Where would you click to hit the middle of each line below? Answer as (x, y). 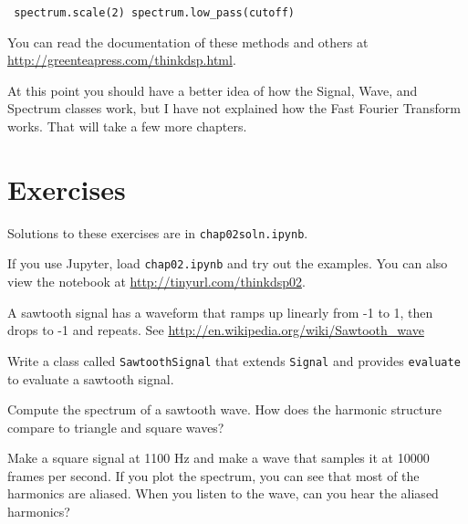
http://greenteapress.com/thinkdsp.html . (122, 60)
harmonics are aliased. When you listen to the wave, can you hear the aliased (223, 493)
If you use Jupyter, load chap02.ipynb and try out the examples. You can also (228, 263)
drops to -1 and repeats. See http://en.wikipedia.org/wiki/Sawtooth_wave (216, 330)
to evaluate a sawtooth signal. (91, 378)
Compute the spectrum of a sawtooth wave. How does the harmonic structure (225, 409)
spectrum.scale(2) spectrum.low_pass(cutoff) (154, 13)
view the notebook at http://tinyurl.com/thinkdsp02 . (156, 282)
